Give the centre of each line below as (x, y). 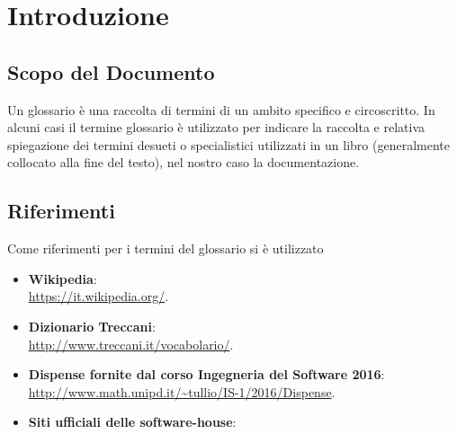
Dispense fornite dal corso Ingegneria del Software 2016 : (206, 374)
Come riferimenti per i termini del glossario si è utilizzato (166, 248)
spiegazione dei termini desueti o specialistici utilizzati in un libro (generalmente (228, 144)
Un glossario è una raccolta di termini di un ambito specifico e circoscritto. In (221, 109)
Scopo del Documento (111, 71)
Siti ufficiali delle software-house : (132, 422)
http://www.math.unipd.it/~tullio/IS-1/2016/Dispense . (182, 391)
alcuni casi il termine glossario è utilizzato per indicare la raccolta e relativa (216, 127)
